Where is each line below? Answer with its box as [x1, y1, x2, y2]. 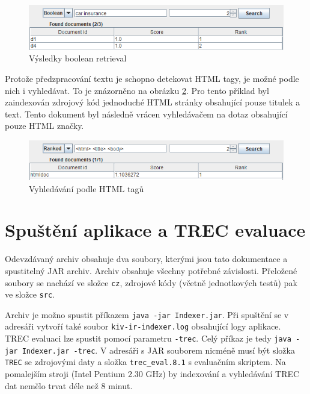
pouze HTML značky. [5, 119, 84, 132]
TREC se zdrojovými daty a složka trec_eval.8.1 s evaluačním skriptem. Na [5, 355, 286, 368]
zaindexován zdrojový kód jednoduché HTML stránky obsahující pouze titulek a [5, 96, 300, 108]
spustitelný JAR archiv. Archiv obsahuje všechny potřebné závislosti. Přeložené [5, 264, 297, 277]
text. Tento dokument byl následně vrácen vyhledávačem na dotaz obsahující [5, 107, 288, 120]
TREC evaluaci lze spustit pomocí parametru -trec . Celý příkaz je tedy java [5, 332, 291, 345]
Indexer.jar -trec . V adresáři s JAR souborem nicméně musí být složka [22, 343, 295, 356]
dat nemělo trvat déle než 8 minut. [5, 379, 133, 392]
